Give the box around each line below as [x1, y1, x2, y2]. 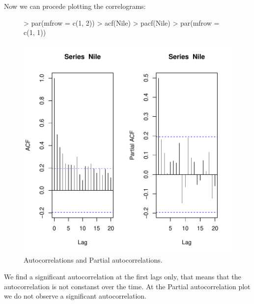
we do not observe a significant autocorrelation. [4, 291, 146, 301]
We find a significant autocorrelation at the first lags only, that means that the [4, 271, 241, 281]
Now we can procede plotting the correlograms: [4, 1, 146, 11]
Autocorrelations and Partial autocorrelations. [24, 255, 163, 265]
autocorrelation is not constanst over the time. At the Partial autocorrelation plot [4, 281, 251, 291]
